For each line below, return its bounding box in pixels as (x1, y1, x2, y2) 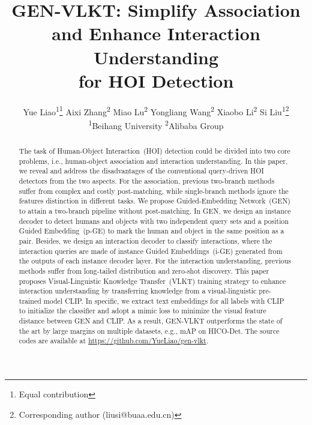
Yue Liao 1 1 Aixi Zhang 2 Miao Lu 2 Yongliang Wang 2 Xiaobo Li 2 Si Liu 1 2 (23, 103, 289, 118)
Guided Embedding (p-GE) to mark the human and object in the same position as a (19, 226, 284, 236)
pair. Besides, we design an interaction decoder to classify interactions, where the (19, 235, 272, 246)
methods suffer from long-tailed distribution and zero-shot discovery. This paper (19, 265, 269, 276)
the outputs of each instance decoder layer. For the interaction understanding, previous (19, 256, 291, 266)
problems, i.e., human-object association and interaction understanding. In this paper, (19, 155, 288, 166)
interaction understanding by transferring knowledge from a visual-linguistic (19, 286, 257, 296)
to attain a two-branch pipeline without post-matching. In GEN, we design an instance (19, 205, 291, 216)
